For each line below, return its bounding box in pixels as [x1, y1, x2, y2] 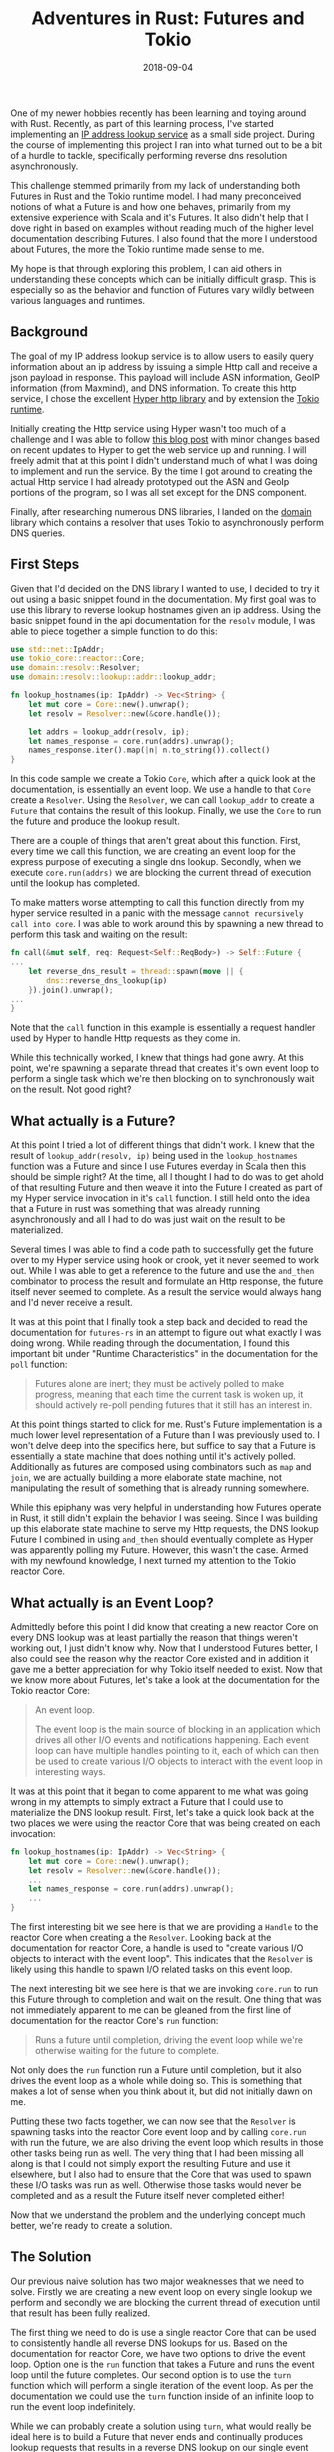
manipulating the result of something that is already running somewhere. [10, 1482, 310, 1494]
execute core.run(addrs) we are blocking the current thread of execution [10, 867, 312, 879]
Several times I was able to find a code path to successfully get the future [10, 1243, 314, 1256]
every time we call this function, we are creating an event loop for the [10, 845, 297, 857]
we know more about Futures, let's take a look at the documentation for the [10, 1673, 320, 1686]
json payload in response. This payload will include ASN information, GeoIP [10, 371, 321, 383]
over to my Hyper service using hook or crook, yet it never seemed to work [10, 1254, 320, 1266]
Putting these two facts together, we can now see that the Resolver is [10, 2115, 297, 2127]
